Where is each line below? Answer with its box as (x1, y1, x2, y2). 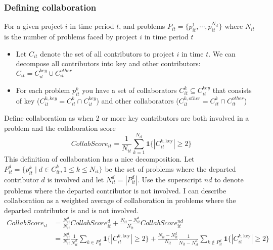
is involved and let (47, 174, 104, 184)
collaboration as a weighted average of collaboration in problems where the (4, 195, 236, 206)
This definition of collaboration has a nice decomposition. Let (4, 154, 195, 164)
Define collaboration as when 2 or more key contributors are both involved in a (4, 113, 249, 123)
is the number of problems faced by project (4, 31, 138, 42)
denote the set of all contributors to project (40, 48, 174, 59)
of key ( (16, 95, 40, 106)
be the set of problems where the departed (105, 163, 236, 174)
